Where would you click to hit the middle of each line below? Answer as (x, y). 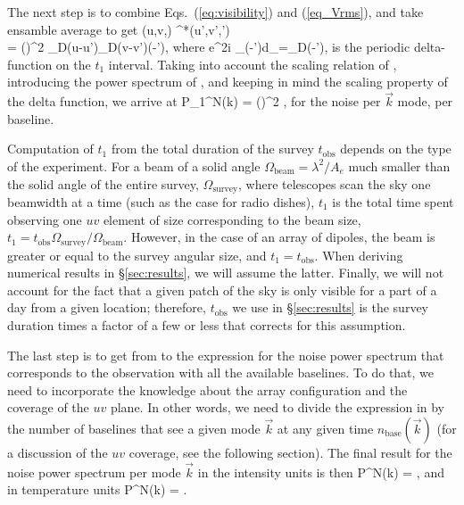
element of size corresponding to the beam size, (232, 219)
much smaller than (399, 166)
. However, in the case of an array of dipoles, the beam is (279, 237)
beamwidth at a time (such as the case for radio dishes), (161, 202)
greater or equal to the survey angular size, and (137, 255)
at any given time (325, 428)
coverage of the (48, 407)
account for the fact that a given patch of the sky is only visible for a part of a (222, 290)
